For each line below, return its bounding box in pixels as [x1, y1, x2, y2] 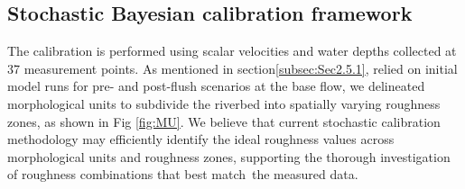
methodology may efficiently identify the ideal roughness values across [7, 130, 395, 148]
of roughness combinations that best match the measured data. [7, 165, 358, 184]
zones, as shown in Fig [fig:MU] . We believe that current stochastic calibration [7, 112, 441, 130]
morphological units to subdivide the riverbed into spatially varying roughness [7, 94, 441, 112]
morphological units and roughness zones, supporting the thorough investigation [7, 147, 451, 166]
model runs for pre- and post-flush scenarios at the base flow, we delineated [7, 76, 425, 95]
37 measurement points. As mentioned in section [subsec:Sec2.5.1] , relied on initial [7, 58, 458, 77]
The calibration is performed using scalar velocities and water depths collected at [7, 41, 457, 60]
